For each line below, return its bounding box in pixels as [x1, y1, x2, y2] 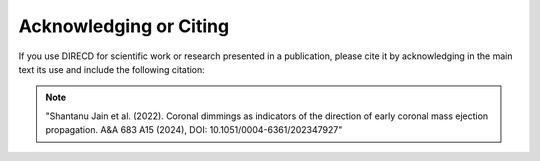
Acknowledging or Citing [18, 15, 230, 37]
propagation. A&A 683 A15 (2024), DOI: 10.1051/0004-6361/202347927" [45, 124, 343, 136]
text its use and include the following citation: [18, 63, 205, 75]
